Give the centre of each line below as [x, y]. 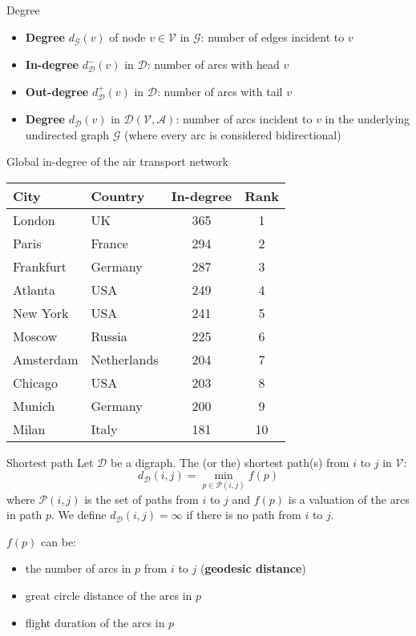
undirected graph [67, 134]
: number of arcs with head [213, 64]
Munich [34, 405]
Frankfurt [40, 266]
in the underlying [368, 119]
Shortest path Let [50, 462]
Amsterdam [46, 359]
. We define [79, 515]
